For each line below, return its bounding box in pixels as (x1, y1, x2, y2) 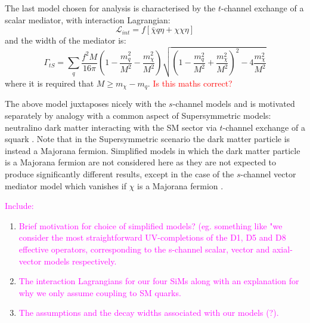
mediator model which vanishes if (5, 179, 126, 192)
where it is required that (5, 76, 94, 89)
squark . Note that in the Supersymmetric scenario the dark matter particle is (5, 133, 290, 145)
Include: (5, 199, 34, 212)
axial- (272, 242, 293, 255)
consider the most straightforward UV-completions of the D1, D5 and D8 (18, 231, 286, 244)
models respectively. (44, 254, 117, 267)
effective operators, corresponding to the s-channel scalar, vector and (18, 242, 270, 255)
